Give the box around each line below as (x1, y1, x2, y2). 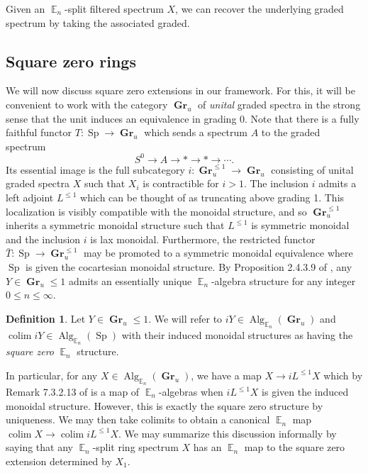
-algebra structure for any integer (211, 273, 356, 288)
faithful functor (6, 125, 72, 140)
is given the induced (262, 384, 349, 399)
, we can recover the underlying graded (175, 1, 344, 16)
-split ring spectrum (92, 440, 179, 455)
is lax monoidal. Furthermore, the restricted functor (90, 231, 316, 246)
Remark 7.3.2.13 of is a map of (6, 384, 140, 399)
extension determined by (6, 453, 112, 468)
